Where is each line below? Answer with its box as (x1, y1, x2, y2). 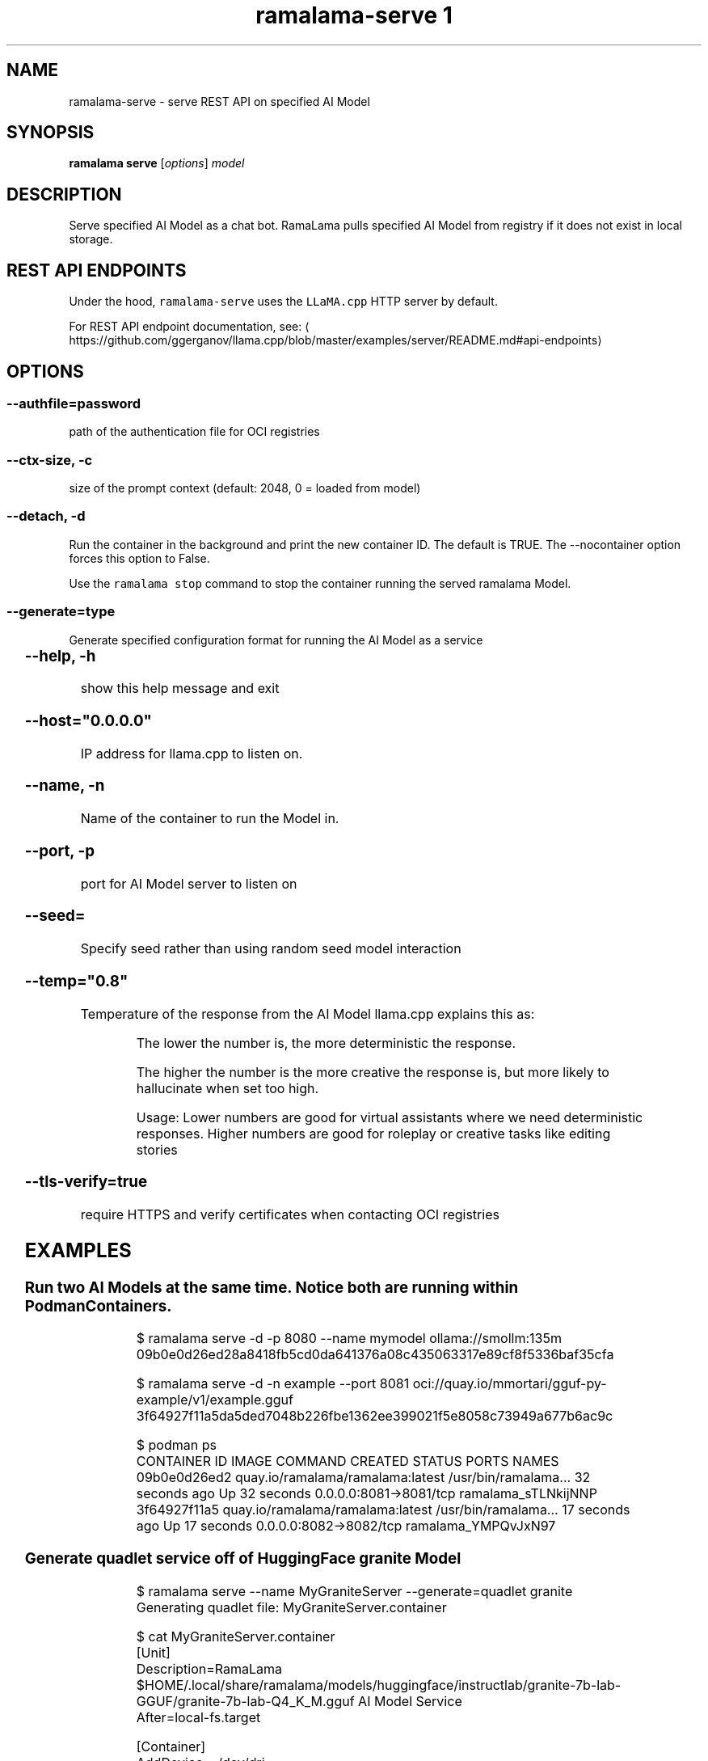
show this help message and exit (80, 680, 280, 697)
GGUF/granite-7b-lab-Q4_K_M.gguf (136, 1692, 355, 1709)
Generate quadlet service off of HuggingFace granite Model (24, 1549, 461, 1569)
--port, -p (24, 841, 95, 860)
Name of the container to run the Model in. (80, 810, 339, 827)
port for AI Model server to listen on (80, 875, 297, 892)
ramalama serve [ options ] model (69, 156, 245, 171)
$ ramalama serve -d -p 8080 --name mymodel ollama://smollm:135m (136, 1330, 562, 1347)
